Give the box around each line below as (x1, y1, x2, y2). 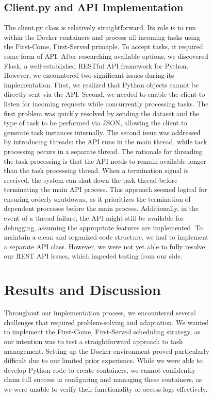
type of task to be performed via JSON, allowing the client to (4, 118, 187, 128)
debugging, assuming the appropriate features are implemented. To (4, 222, 203, 232)
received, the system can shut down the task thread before (4, 174, 178, 185)
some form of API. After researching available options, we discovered (4, 51, 209, 61)
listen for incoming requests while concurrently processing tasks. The (4, 98, 209, 108)
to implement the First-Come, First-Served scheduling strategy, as (4, 327, 200, 337)
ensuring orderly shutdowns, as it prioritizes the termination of (4, 193, 191, 204)
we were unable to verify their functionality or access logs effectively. (4, 383, 208, 394)
